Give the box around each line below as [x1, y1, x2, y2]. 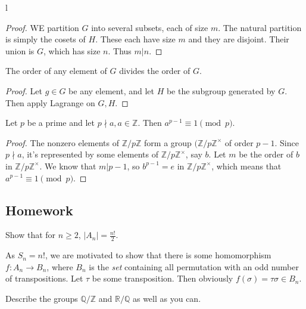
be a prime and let [27, 116, 95, 129]
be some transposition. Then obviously [92, 272, 233, 285]
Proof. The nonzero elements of [5, 136, 119, 149]
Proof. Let [5, 84, 42, 97]
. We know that [39, 159, 96, 172]
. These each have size [95, 33, 176, 45]
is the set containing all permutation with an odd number [89, 260, 299, 273]
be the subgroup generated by [166, 84, 276, 97]
